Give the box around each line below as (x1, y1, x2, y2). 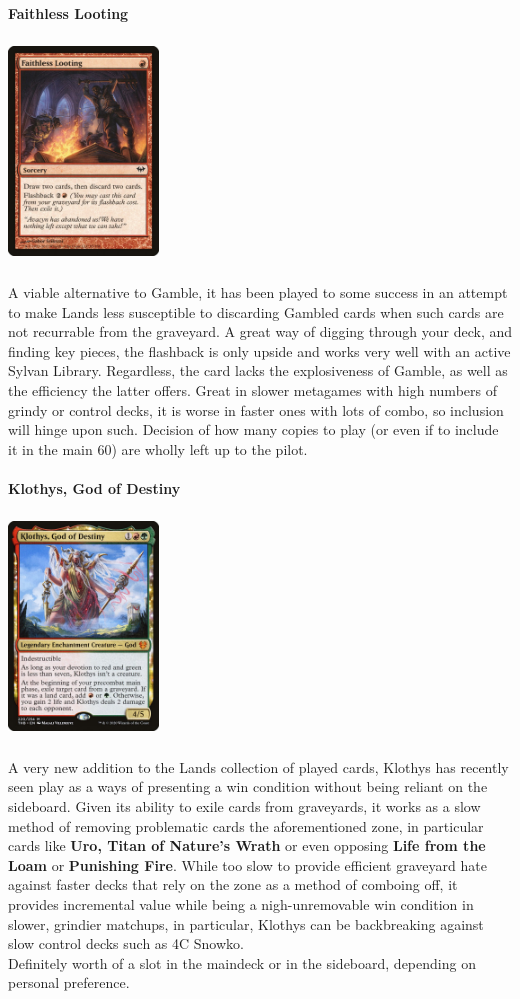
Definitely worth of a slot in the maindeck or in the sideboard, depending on (8, 952, 476, 973)
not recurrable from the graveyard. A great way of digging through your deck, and (8, 321, 512, 342)
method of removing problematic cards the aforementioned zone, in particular (8, 815, 484, 836)
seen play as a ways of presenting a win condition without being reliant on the (8, 776, 488, 797)
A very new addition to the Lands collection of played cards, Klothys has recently (8, 756, 509, 777)
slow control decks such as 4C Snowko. (8, 933, 244, 954)
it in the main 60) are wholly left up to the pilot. (8, 438, 308, 459)
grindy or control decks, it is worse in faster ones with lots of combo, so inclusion (8, 399, 504, 420)
